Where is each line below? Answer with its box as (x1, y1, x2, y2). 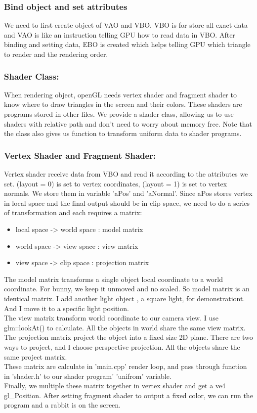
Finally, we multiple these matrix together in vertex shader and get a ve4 (4, 380, 226, 391)
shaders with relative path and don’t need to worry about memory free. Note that (4, 118, 253, 129)
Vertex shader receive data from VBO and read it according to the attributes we (4, 169, 248, 179)
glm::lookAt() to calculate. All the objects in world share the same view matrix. (4, 322, 246, 332)
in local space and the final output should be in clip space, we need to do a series (4, 197, 250, 208)
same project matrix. (4, 351, 67, 362)
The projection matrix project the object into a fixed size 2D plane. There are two (4, 332, 253, 342)
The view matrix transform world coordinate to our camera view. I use (4, 313, 219, 323)
